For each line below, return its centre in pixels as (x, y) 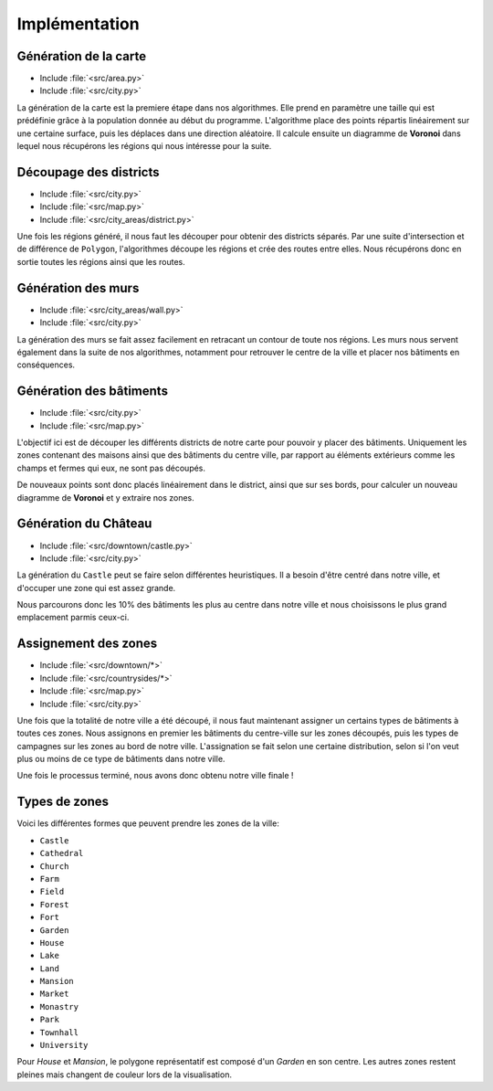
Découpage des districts (88, 172)
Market (54, 994)
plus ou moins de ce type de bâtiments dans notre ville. (121, 759)
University (64, 1045)
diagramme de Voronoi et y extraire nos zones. (106, 497)
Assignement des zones (87, 644)
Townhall (59, 1032)
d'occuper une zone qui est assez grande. (96, 588)
